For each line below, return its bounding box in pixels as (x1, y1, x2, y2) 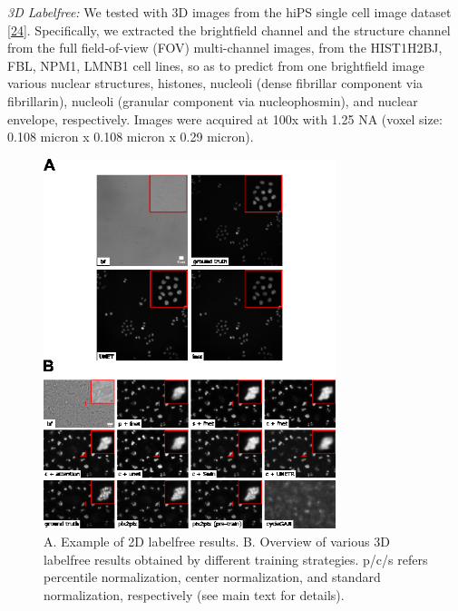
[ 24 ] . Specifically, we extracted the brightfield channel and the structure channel (7, 20, 451, 39)
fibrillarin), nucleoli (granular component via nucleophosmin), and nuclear (7, 91, 418, 110)
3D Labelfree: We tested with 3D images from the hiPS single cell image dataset (7, 3, 452, 21)
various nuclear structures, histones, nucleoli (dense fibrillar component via (7, 74, 424, 93)
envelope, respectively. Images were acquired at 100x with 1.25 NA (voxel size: (7, 109, 443, 128)
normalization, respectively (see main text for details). (44, 585, 345, 604)
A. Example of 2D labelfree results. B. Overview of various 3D (44, 532, 390, 551)
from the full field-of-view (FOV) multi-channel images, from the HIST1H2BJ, (7, 38, 443, 57)
